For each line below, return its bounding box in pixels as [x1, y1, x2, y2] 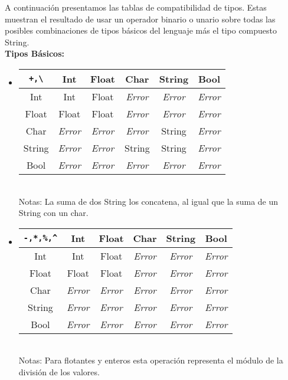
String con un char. [18, 207, 89, 219]
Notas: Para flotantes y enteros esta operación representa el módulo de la [18, 354, 283, 366]
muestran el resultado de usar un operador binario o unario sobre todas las [5, 12, 276, 25]
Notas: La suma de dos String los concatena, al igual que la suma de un [18, 195, 279, 207]
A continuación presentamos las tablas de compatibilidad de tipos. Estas [5, 1, 267, 13]
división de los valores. [18, 365, 100, 378]
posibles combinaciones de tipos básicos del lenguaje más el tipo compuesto [5, 24, 277, 37]
